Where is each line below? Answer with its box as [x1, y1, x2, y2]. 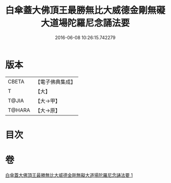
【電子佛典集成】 [35, 78, 76, 85]
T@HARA [8, 106, 30, 113]
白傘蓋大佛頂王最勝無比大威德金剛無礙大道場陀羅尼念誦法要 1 [5, 172, 133, 178]
